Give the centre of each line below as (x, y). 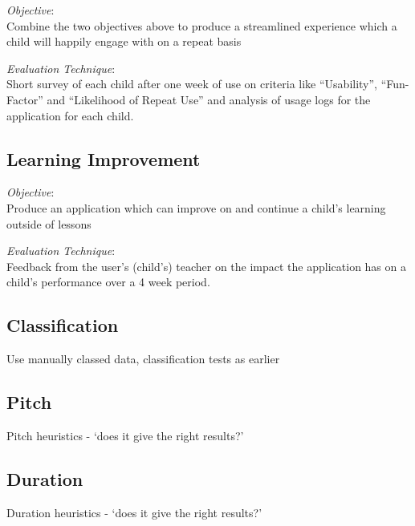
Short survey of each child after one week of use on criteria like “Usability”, (192, 84)
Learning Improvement (104, 158)
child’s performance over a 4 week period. (108, 282)
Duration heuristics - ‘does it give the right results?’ (134, 512)
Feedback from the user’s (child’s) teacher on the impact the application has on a (206, 266)
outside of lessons (49, 223)
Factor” (25, 99)
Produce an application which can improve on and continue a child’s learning (196, 207)
